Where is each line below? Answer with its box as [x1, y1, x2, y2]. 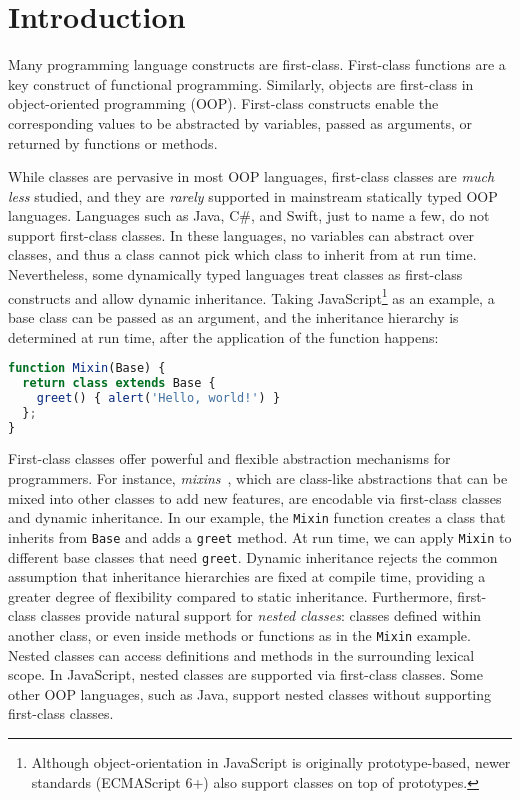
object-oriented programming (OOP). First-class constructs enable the [8, 93, 439, 114]
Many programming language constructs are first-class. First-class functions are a [8, 54, 506, 75]
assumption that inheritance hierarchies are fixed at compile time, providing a [8, 566, 486, 587]
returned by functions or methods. [8, 132, 218, 153]
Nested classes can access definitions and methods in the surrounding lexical [8, 644, 475, 665]
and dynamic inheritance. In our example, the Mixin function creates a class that [8, 507, 506, 528]
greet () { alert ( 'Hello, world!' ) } [36, 390, 281, 405]
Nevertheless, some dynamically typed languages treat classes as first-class [8, 264, 463, 285]
